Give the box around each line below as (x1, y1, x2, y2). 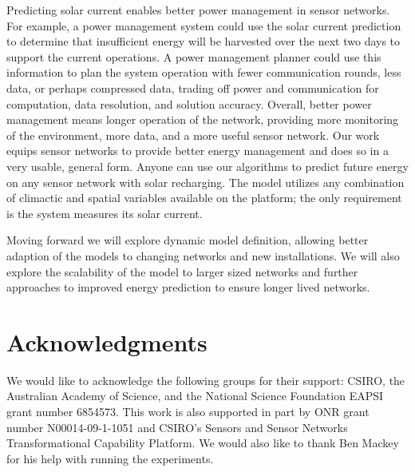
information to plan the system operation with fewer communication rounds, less (6, 64, 401, 81)
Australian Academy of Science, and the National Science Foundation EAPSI (6, 387, 384, 404)
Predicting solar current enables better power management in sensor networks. (6, 2, 390, 18)
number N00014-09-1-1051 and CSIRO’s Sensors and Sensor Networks (6, 418, 348, 435)
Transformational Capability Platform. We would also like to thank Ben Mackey (6, 434, 399, 451)
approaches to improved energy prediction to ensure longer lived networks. (6, 279, 370, 295)
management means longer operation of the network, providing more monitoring (6, 111, 399, 128)
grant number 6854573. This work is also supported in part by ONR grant (6, 403, 370, 419)
